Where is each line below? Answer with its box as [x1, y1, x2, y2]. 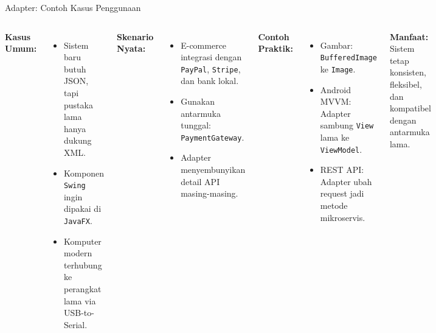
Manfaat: [389, 30, 429, 43]
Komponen [63, 166, 105, 179]
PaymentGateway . [181, 130, 244, 143]
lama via [63, 294, 96, 307]
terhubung [63, 258, 102, 271]
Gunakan [181, 95, 215, 108]
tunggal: [181, 119, 212, 131]
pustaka [63, 98, 93, 111]
